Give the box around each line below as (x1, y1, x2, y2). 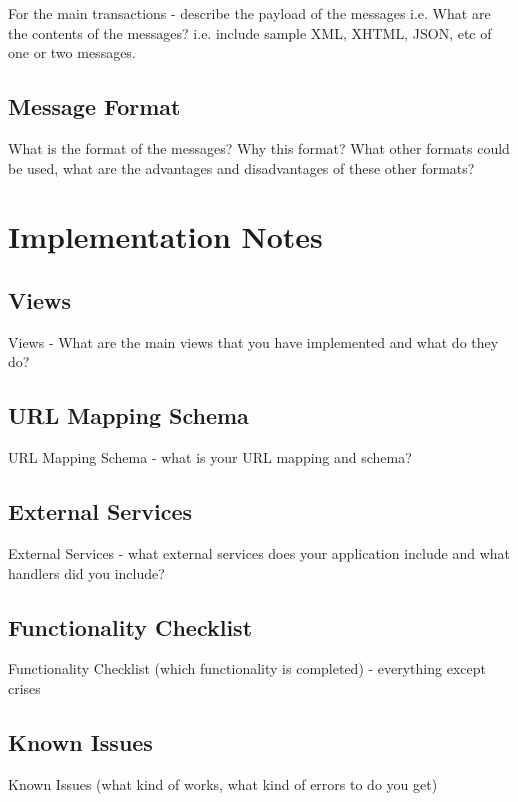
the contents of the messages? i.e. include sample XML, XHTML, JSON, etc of (8, 22, 492, 43)
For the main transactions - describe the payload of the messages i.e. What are (8, 3, 491, 23)
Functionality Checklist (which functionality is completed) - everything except (8, 658, 486, 679)
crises (8, 677, 41, 698)
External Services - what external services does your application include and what (8, 542, 510, 563)
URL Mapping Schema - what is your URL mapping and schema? (8, 447, 412, 468)
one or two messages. (8, 42, 136, 63)
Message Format (8, 91, 181, 122)
